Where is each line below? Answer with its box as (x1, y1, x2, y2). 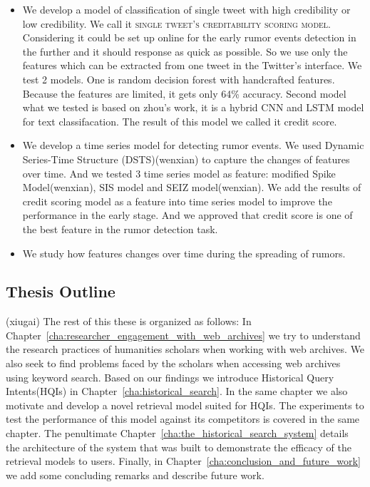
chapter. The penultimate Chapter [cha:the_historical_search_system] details (6, 426, 349, 441)
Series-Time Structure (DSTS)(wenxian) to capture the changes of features (22, 151, 350, 166)
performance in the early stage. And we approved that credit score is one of (22, 207, 353, 222)
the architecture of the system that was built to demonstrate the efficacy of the (6, 439, 351, 454)
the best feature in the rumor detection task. (22, 221, 218, 236)
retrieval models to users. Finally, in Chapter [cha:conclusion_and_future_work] (6, 453, 361, 468)
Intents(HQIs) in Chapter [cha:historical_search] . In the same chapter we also (6, 384, 348, 399)
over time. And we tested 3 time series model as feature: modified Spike (22, 165, 336, 180)
